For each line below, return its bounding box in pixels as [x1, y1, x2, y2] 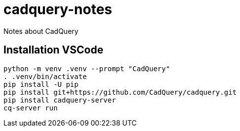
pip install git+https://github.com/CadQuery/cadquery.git [3, 88, 237, 96]
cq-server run [3, 104, 58, 112]
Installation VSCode [3, 44, 104, 56]
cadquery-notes [3, 1, 113, 18]
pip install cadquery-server [3, 96, 116, 104]
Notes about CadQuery [3, 26, 79, 35]
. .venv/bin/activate [3, 72, 87, 80]
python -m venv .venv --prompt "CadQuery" [3, 64, 170, 73]
